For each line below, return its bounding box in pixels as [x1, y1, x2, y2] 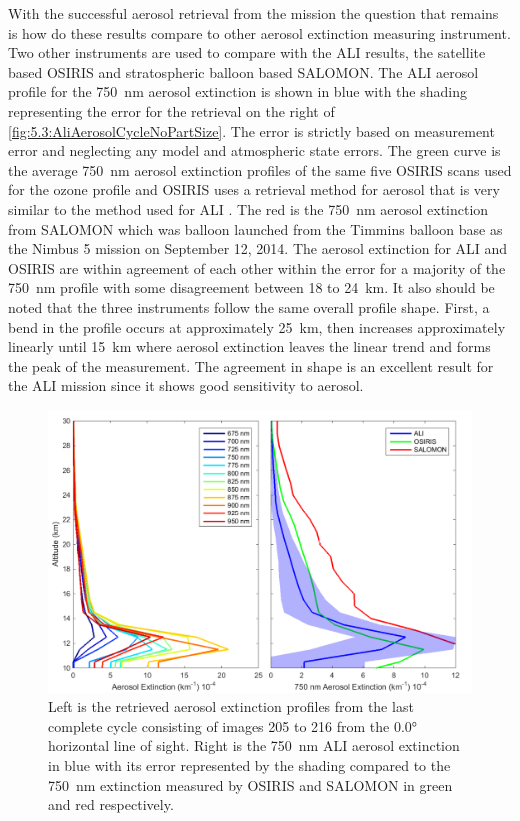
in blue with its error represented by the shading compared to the [48, 755, 451, 776]
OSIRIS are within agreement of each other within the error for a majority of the [8, 257, 506, 278]
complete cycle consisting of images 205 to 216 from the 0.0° [48, 715, 418, 736]
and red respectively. [48, 794, 174, 815]
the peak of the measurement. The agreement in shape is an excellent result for [8, 355, 494, 376]
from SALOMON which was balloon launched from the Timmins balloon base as [8, 218, 503, 239]
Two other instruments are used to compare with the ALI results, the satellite [8, 42, 486, 63]
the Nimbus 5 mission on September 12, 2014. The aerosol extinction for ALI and [8, 238, 508, 259]
